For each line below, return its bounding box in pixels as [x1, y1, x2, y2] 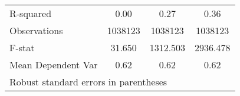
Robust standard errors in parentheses [9, 75, 167, 88]
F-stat [9, 41, 35, 54]
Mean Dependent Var [9, 58, 98, 71]
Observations [9, 24, 63, 37]
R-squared [9, 6, 52, 20]
